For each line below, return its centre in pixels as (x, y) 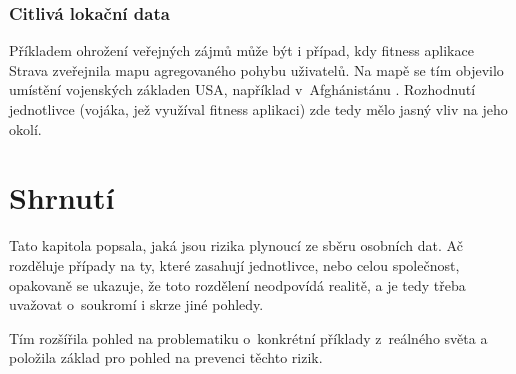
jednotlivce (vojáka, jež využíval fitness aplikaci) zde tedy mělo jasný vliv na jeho (258, 109)
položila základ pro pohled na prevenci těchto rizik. (166, 357)
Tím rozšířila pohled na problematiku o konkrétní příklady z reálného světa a (248, 337)
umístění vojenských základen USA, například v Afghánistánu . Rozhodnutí (242, 89)
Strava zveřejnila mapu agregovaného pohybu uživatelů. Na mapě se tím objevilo (256, 69)
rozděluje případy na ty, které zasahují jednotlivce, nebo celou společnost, (234, 264)
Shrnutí (62, 197)
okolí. (25, 128)
